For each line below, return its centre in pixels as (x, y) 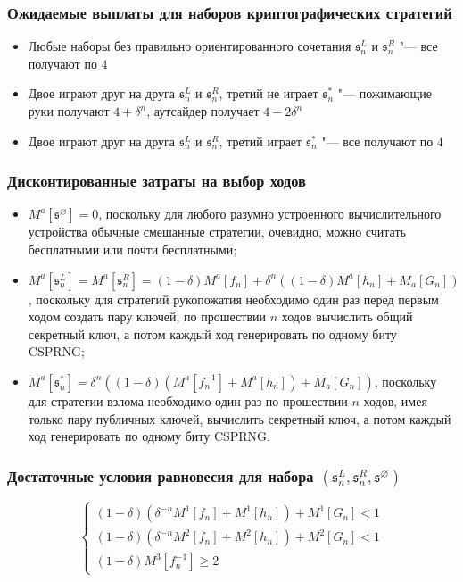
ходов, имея (395, 400)
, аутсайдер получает (203, 111)
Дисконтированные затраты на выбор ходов (157, 181)
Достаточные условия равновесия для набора (161, 475)
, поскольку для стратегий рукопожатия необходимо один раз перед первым (233, 299)
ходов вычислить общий (347, 316)
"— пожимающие (384, 93)
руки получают (69, 111)
